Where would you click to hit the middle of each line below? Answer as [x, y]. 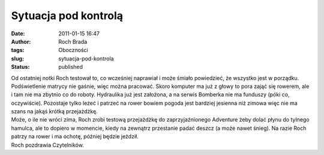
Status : [20, 67]
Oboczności [73, 50]
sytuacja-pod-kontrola [86, 58]
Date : [18, 34]
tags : [18, 50]
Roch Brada [73, 41]
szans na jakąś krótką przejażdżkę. [55, 111]
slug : [17, 58]
